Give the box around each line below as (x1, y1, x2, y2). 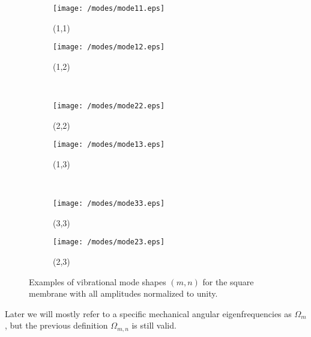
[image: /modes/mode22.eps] (53, 102, 165, 111)
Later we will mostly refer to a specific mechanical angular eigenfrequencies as (5, 307, 292, 320)
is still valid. (131, 319, 177, 332)
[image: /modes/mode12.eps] (53, 43, 165, 52)
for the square (202, 275, 254, 288)
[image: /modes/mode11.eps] (53, 4, 165, 13)
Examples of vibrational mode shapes (29, 275, 166, 288)
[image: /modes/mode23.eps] (53, 238, 165, 247)
